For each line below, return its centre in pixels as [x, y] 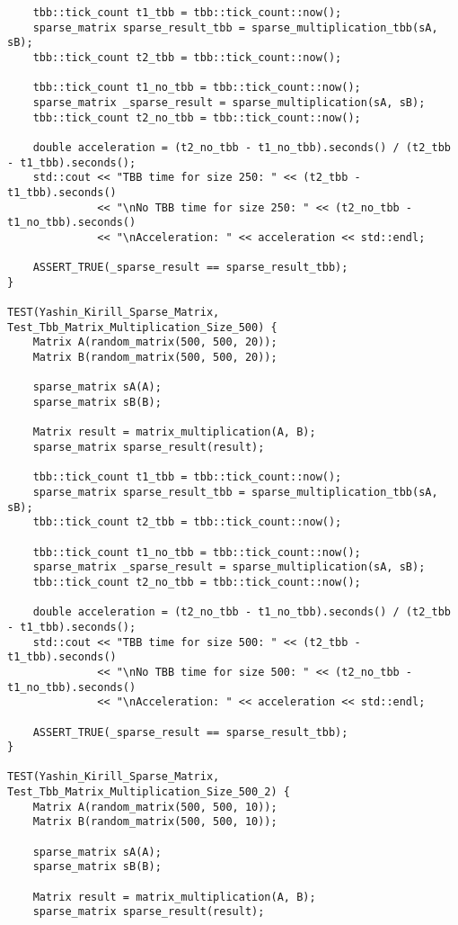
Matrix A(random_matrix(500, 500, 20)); [155, 342]
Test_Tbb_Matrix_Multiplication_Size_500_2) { [149, 792]
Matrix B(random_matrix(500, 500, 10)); [155, 822]
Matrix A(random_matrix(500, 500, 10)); [155, 807]
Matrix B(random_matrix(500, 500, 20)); [155, 358]
